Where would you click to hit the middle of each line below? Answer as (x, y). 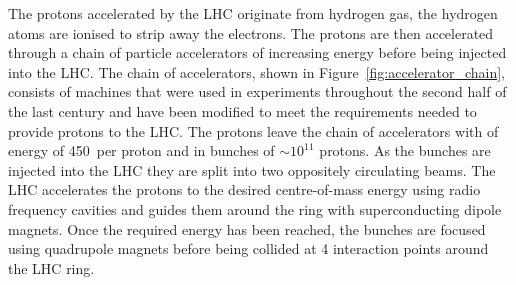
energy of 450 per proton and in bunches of (141, 150)
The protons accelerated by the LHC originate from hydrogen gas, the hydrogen (253, 13)
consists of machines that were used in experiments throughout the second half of (257, 91)
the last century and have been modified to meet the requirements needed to (242, 110)
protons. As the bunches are (405, 150)
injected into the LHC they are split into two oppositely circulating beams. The (252, 169)
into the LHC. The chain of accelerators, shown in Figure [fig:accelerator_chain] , (256, 71)
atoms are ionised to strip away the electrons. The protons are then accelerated (251, 32)
